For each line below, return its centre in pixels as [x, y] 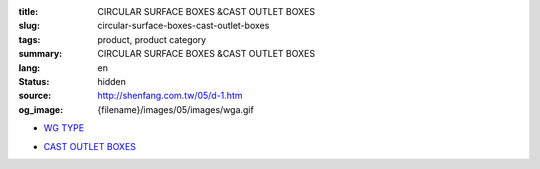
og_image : [41, 109]
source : [35, 96]
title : [28, 11]
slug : [29, 26]
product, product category [152, 39]
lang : [29, 67]
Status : [34, 81]
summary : [40, 54]
